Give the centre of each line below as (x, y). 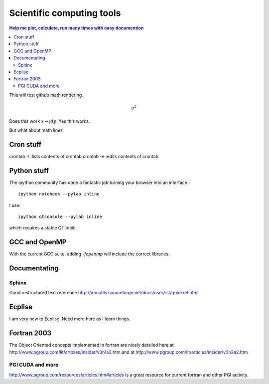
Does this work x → (29, 121)
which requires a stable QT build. (43, 228)
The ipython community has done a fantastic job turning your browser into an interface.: (100, 183)
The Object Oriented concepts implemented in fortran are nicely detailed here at (91, 345)
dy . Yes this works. (70, 121)
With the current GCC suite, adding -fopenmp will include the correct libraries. (89, 254)
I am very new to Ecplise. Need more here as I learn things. (70, 319)
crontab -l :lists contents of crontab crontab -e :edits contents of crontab (84, 156)
